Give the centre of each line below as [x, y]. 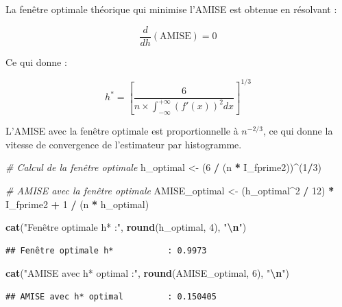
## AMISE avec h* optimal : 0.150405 [111, 296]
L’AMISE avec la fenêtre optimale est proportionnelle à [122, 131]
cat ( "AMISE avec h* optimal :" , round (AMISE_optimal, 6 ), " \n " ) [147, 273]
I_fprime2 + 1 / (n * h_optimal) [77, 204]
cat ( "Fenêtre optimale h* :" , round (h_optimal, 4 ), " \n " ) [126, 227]
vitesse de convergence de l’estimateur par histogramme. [124, 144]
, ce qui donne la [298, 131]
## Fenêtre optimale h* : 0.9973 [106, 250]
